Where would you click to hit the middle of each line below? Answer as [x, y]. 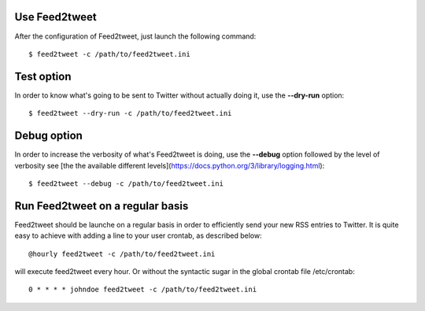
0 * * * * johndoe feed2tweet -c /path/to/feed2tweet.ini [143, 290]
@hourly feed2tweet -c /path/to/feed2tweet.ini [122, 254]
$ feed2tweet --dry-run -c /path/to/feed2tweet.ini [130, 113]
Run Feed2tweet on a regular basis [102, 206]
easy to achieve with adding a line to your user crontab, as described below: [139, 235]
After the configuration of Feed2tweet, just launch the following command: [135, 36]
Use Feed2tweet [56, 17]
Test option [43, 76]
